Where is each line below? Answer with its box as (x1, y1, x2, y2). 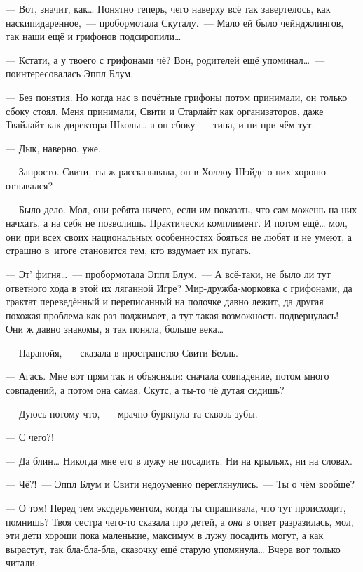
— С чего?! (6, 430, 54, 444)
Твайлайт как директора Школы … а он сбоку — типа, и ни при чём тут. (6, 117, 315, 132)
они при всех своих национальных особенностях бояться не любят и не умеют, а (6, 229, 352, 244)
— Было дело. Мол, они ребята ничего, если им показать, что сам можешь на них (6, 201, 357, 216)
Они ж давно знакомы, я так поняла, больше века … (6, 321, 224, 336)
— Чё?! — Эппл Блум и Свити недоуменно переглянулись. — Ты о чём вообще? (6, 477, 355, 491)
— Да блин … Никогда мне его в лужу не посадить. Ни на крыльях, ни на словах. (6, 453, 352, 467)
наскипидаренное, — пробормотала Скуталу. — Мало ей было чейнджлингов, (6, 15, 344, 29)
